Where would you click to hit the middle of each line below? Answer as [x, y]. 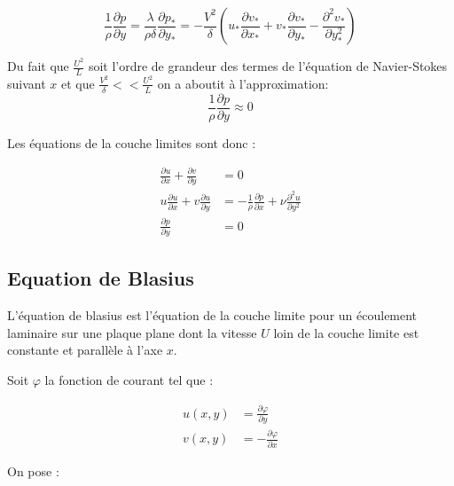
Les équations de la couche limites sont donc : [132, 142]
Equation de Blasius [101, 278]
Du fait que [38, 66]
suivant [27, 83]
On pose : [33, 470]
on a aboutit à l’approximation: [243, 83]
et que [78, 83]
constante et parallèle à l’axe [85, 350]
